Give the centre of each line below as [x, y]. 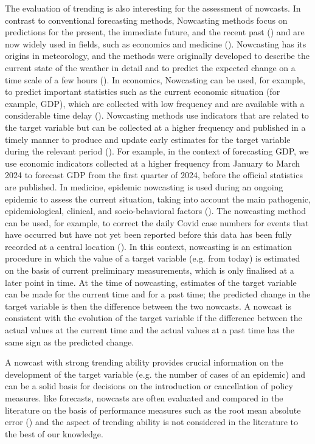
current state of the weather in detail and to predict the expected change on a [150, 67]
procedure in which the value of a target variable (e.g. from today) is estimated [153, 258]
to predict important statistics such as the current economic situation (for [143, 92]
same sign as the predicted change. [70, 342]
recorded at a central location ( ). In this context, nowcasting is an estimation [149, 246]
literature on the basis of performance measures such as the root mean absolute [153, 410]
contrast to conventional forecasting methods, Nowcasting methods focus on [146, 20]
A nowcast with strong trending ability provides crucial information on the [144, 362]
